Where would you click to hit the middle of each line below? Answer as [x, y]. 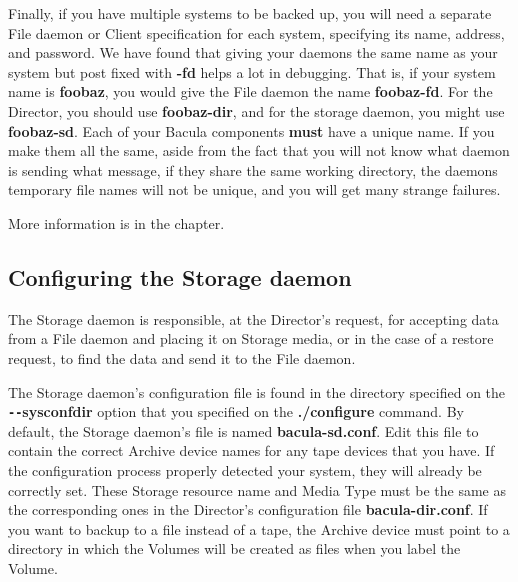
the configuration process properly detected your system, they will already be [245, 469]
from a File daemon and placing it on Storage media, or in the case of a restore [251, 338]
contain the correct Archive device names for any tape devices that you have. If [251, 450]
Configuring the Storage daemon [180, 276]
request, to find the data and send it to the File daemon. [182, 357]
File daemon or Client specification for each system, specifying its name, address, [256, 32]
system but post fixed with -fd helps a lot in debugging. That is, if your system [252, 71]
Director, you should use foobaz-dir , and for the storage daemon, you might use [256, 110]
